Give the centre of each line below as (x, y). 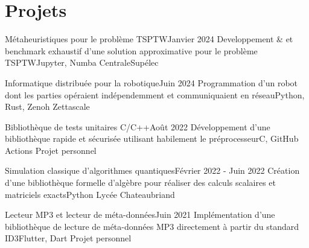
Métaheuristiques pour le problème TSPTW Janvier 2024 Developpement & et (149, 39)
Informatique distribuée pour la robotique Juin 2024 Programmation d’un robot (151, 82)
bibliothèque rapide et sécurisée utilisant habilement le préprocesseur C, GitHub (152, 138)
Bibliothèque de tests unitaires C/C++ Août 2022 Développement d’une (138, 126)
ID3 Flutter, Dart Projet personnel (68, 238)
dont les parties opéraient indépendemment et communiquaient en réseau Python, (155, 94)
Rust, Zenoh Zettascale (47, 107)
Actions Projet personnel (51, 150)
